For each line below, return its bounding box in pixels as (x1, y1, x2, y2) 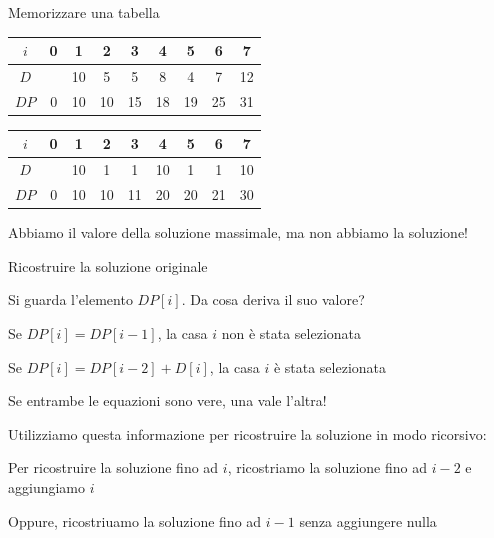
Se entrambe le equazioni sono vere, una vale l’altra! (8, 390, 327, 411)
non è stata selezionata (221, 322, 362, 343)
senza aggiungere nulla (299, 510, 437, 531)
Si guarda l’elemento (8, 289, 133, 310)
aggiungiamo (8, 476, 86, 497)
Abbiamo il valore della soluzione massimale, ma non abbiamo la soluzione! (8, 222, 468, 243)
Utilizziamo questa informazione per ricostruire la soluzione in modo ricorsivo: (8, 423, 487, 444)
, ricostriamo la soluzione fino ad (227, 457, 427, 478)
